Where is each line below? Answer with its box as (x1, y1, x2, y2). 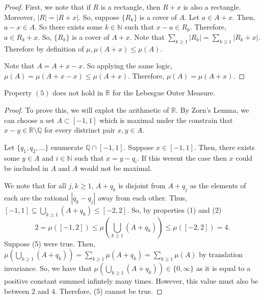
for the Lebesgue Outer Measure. (112, 87, 216, 98)
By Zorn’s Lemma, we (180, 104, 249, 115)
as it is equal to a (196, 263, 251, 273)
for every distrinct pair (44, 124, 115, 135)
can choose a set (4, 114, 55, 125)
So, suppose (83, 11, 119, 22)
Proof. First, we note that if (4, 2, 91, 12)
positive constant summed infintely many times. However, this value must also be (4, 276, 258, 286)
